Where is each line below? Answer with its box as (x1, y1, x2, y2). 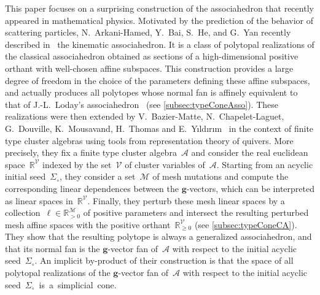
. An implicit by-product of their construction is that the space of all (34, 254, 294, 267)
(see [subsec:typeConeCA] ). (194, 218, 297, 231)
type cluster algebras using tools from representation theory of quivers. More (5, 134, 294, 147)
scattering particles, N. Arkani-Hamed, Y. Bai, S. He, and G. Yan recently (5, 26, 291, 39)
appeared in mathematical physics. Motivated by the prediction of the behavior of (5, 13, 313, 26)
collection (5, 206, 41, 219)
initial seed (5, 170, 46, 183)
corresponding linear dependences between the (5, 182, 179, 194)
